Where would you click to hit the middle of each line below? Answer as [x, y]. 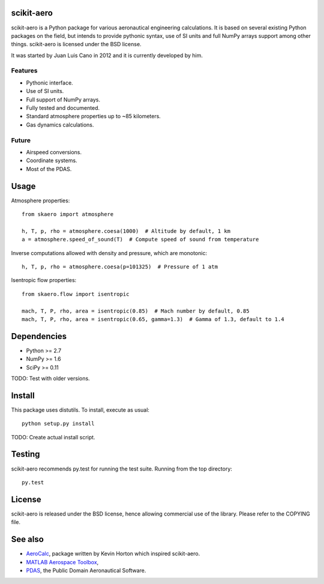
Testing [25, 454]
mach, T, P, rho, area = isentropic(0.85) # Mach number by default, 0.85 [136, 311]
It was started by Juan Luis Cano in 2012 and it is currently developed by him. [107, 55]
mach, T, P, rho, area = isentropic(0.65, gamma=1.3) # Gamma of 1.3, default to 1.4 [153, 319]
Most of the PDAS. [49, 169]
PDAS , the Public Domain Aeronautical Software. [86, 570]
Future [21, 140]
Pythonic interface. [49, 83]
